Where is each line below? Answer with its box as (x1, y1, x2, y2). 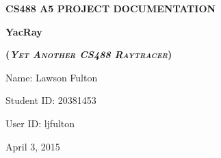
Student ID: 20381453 (5, 93, 96, 107)
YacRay (5, 24, 42, 38)
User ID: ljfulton (5, 116, 75, 130)
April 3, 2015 (5, 139, 60, 153)
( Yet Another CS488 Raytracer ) (5, 47, 172, 62)
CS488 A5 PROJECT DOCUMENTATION (5, 1, 216, 15)
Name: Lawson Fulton (5, 70, 98, 84)
